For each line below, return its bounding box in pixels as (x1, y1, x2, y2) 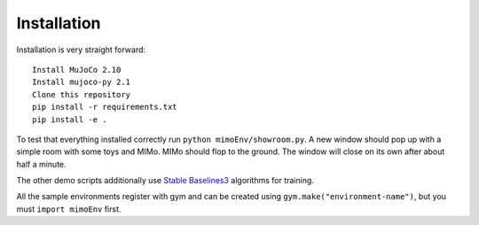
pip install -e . (32, 114, 107, 124)
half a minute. (16, 159, 67, 169)
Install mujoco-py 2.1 (32, 77, 131, 88)
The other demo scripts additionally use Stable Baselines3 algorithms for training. (16, 175, 315, 186)
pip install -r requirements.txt (32, 102, 177, 112)
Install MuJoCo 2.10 (32, 65, 122, 74)
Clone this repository (32, 89, 131, 99)
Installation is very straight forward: (16, 44, 146, 55)
